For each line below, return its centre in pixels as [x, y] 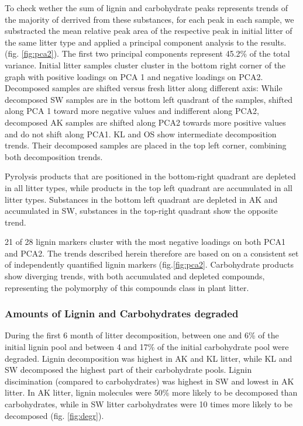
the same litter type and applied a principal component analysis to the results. [146, 42]
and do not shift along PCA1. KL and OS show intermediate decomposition [141, 134]
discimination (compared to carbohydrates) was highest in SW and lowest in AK [149, 381]
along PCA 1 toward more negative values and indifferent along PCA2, [132, 111]
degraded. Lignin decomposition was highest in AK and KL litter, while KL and [149, 358]
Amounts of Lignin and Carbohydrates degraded [122, 314]
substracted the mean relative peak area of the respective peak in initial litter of [149, 31]
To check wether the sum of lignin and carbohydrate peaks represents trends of [146, 8]
